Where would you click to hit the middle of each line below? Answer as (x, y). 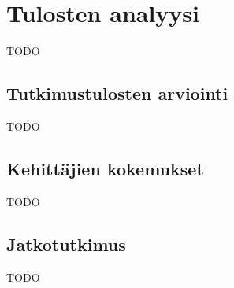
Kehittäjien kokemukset (105, 168)
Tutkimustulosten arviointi (117, 93)
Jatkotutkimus (66, 244)
